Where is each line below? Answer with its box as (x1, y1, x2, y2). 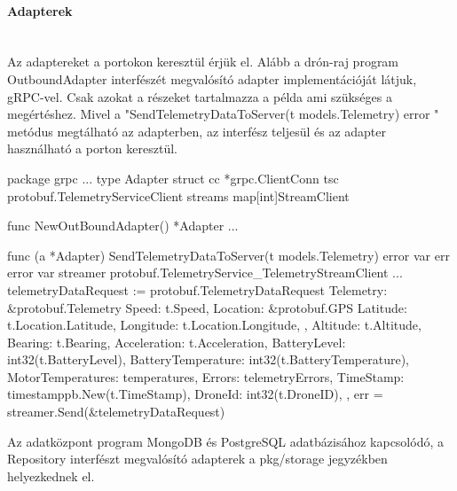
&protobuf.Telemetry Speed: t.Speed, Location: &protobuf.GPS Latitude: (7, 298, 407, 316)
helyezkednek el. (7, 466, 95, 485)
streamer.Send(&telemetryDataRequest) (7, 402, 225, 421)
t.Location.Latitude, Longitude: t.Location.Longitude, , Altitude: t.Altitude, (7, 316, 422, 334)
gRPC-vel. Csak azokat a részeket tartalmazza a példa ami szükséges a (7, 87, 392, 105)
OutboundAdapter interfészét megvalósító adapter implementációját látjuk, (7, 69, 417, 88)
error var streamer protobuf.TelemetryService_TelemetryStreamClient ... (7, 263, 403, 282)
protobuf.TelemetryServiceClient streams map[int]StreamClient (7, 186, 350, 205)
